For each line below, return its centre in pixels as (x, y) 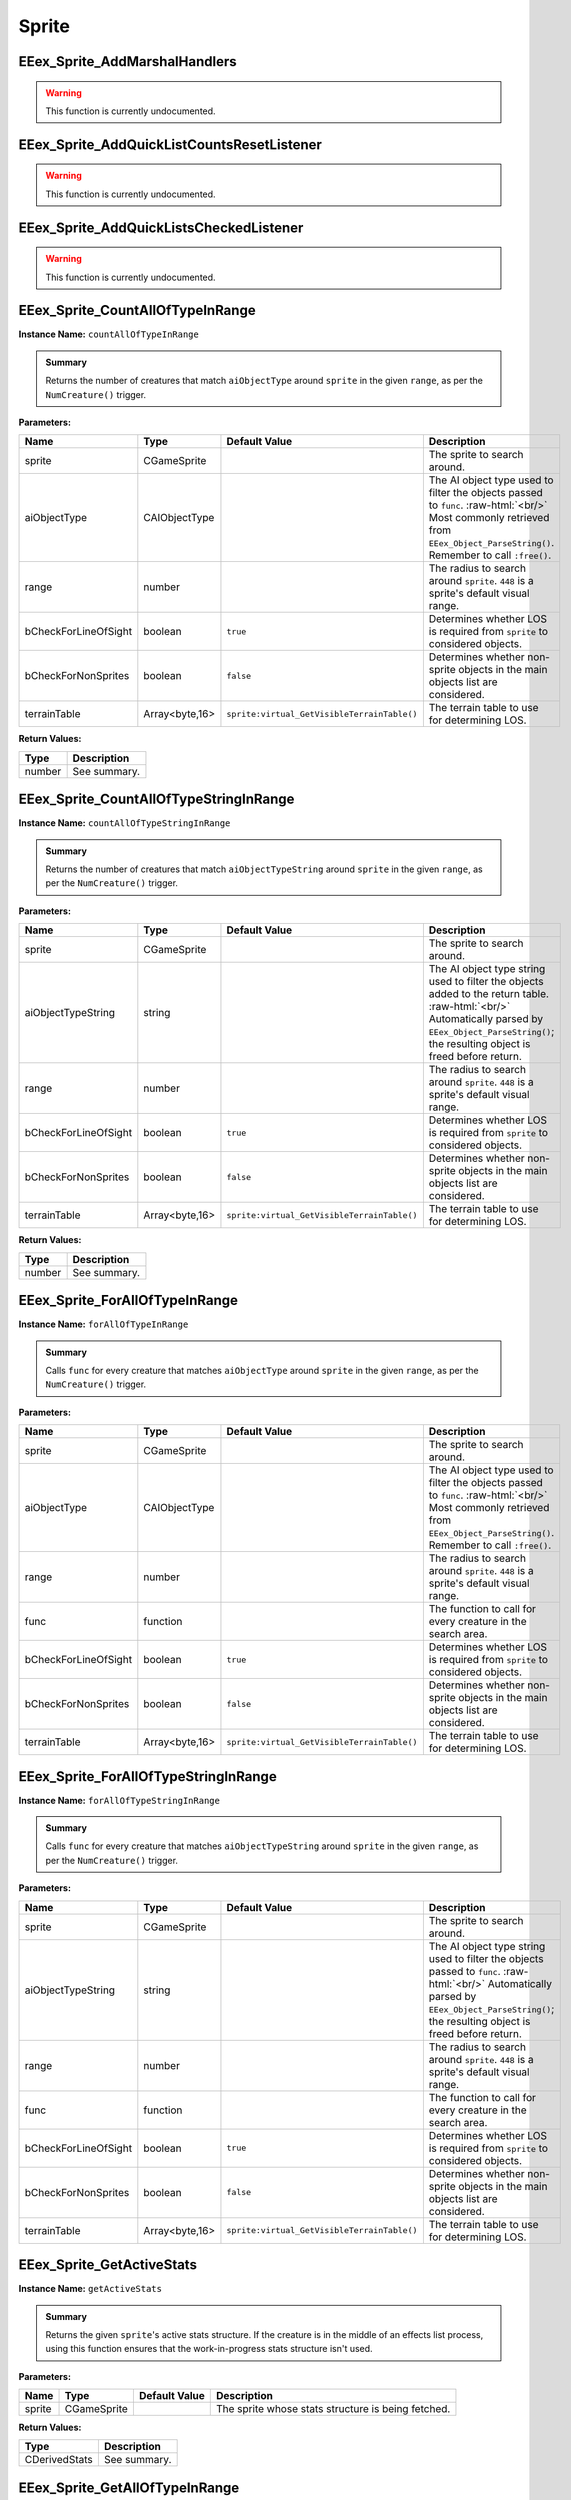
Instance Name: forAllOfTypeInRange (103, 1324)
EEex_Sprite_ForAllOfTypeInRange (128, 1300)
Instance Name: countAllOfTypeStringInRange (124, 823)
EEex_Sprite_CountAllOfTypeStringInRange (156, 799)
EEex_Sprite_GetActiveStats (107, 2265)
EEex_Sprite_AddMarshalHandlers (127, 61)
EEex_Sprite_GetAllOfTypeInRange (129, 2487)
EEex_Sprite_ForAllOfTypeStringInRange (147, 1776)
